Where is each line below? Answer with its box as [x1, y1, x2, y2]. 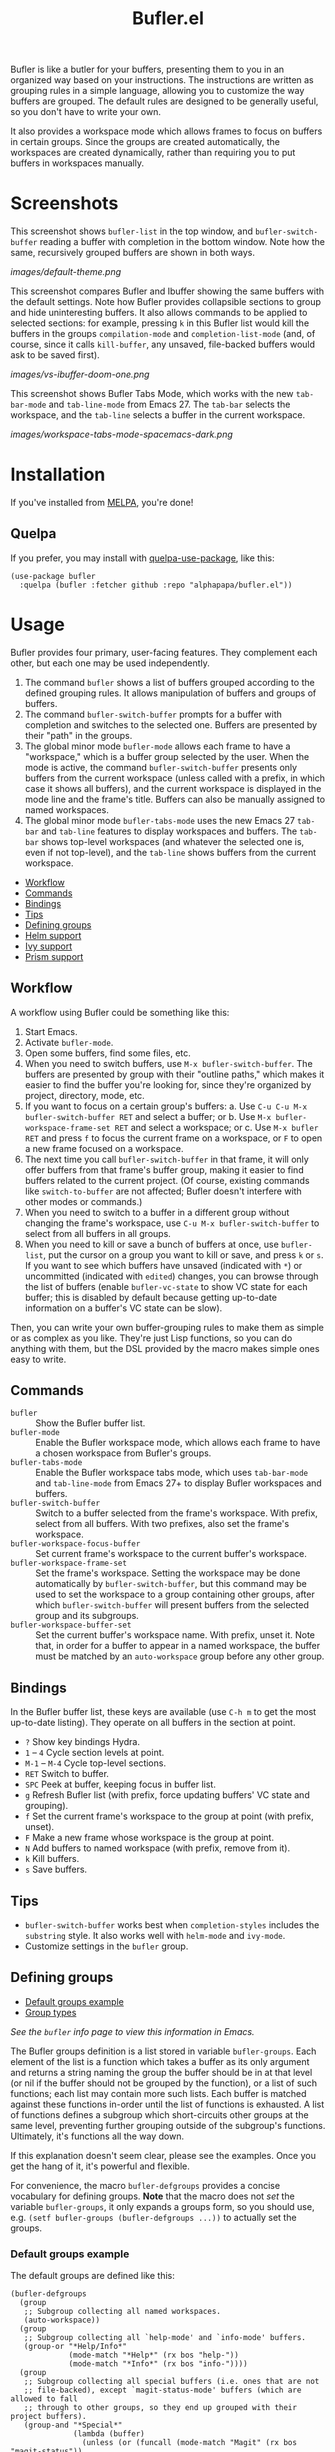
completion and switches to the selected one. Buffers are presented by [24, 718, 318, 731]
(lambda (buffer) [73, 2429, 145, 2439]
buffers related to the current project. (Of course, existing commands [24, 1174, 310, 1186]
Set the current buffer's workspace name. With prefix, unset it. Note [35, 1629, 315, 1641]
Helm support [24, 929, 82, 941]
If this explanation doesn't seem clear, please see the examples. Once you [10, 2149, 317, 2161]
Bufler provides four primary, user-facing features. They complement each [10, 646, 318, 658]
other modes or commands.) [24, 1195, 143, 1207]
